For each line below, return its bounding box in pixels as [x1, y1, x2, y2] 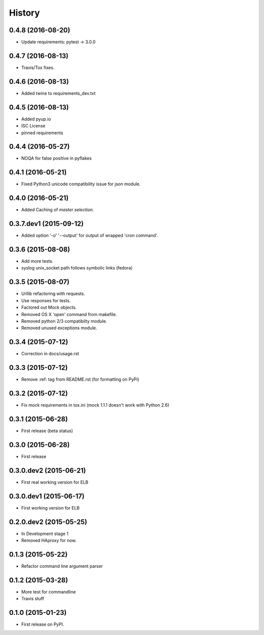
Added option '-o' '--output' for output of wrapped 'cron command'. [21, 233, 158, 239]
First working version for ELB [21, 505, 80, 511]
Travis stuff [21, 596, 44, 602]
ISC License [21, 123, 46, 129]
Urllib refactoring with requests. [21, 291, 86, 296]
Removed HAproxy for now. [21, 537, 77, 543]
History [9, 7, 40, 18]
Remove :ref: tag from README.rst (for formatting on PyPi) [21, 376, 139, 382]
